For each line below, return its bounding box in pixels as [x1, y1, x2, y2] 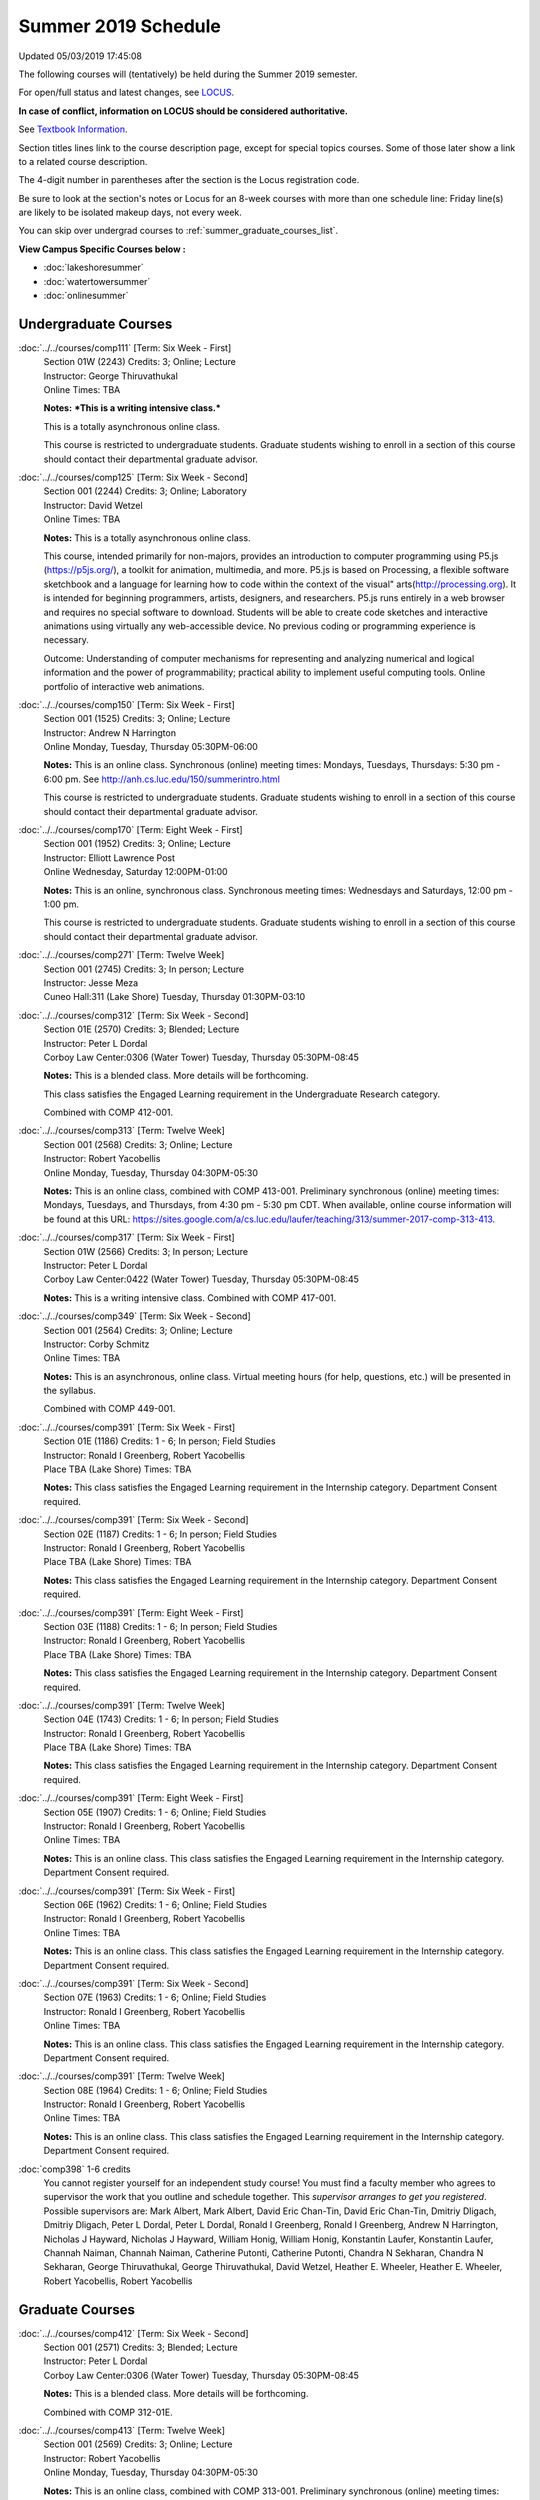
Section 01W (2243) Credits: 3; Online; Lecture [43, 356, 237, 368]
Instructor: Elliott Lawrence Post [43, 851, 175, 864]
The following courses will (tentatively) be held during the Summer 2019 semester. [18, 68, 358, 80]
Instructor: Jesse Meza [43, 976, 139, 989]
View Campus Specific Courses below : [18, 243, 186, 255]
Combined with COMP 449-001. [43, 1403, 176, 1415]
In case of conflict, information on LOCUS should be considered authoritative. [18, 105, 349, 117]
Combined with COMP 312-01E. [43, 2406, 174, 2418]
